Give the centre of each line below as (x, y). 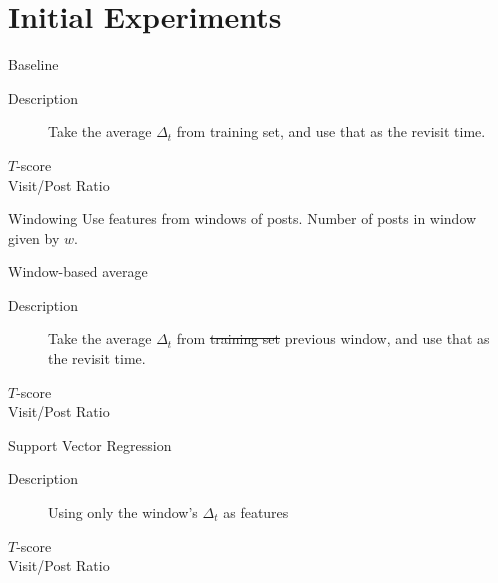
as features (256, 512)
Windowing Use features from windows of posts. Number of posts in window (242, 218)
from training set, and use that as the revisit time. (331, 131)
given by (34, 237)
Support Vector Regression (90, 444)
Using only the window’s (123, 512)
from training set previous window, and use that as (333, 338)
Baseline (33, 64)
